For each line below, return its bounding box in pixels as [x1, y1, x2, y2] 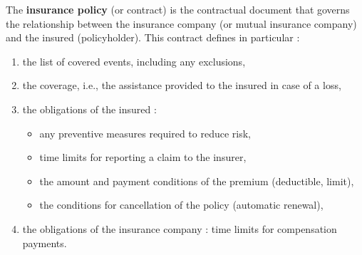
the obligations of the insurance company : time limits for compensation [22, 221, 337, 236]
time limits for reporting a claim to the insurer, [39, 150, 247, 165]
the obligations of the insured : [22, 101, 157, 116]
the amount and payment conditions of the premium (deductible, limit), [39, 173, 354, 188]
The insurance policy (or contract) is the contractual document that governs [6, 2, 350, 16]
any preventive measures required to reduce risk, [39, 125, 251, 140]
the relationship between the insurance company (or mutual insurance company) [6, 16, 357, 31]
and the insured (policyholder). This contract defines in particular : [6, 30, 300, 45]
